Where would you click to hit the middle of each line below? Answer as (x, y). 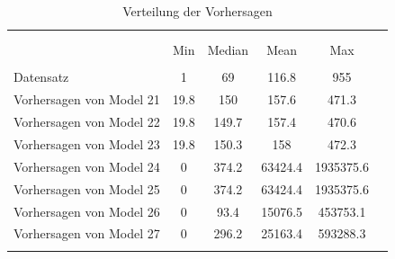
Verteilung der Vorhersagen (197, 11)
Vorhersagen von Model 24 (87, 166)
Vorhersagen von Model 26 (87, 211)
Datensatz (41, 77)
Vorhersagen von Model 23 (87, 143)
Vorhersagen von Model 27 (87, 233)
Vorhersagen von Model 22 (87, 122)
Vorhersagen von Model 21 (87, 99)
